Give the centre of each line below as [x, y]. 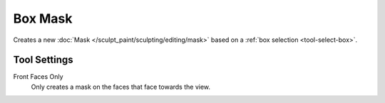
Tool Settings [43, 60]
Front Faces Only [38, 77]
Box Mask [43, 18]
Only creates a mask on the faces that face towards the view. [120, 87]
